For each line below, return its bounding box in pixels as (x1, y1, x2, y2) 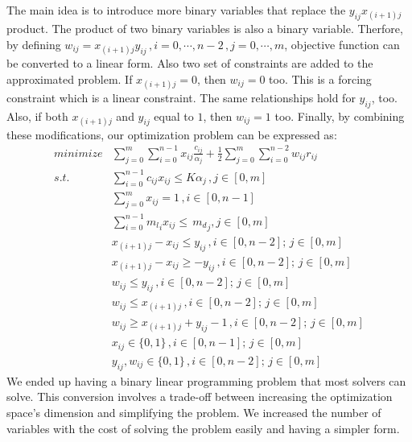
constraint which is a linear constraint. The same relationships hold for (6, 89, 356, 105)
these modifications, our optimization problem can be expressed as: (6, 126, 337, 143)
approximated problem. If (6, 70, 133, 87)
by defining (6, 35, 61, 52)
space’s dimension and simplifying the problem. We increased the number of (6, 403, 381, 420)
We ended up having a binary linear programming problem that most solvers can (6, 372, 406, 389)
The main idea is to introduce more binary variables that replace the (6, 2, 346, 18)
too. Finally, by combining (274, 107, 405, 124)
